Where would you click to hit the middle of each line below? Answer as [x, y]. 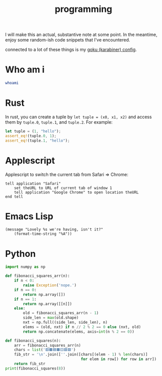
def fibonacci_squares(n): [33, 341]
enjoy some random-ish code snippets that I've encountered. [68, 40]
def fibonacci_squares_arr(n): [38, 276]
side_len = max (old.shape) [51, 318]
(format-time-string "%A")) [43, 234]
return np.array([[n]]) [47, 304]
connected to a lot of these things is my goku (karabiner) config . [71, 50]
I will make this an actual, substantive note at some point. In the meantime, [81, 35]
